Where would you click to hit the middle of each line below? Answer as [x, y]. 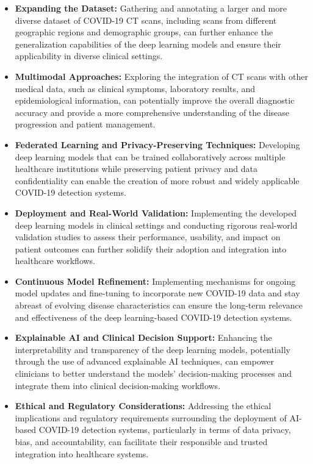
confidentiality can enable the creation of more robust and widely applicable [157, 180]
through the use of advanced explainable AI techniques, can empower [144, 361]
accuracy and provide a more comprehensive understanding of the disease [152, 112]
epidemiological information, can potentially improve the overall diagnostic [155, 100]
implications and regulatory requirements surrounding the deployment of [151, 417]
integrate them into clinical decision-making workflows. [118, 385]
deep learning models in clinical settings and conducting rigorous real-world [156, 225]
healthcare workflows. [55, 261]
